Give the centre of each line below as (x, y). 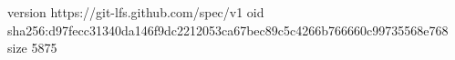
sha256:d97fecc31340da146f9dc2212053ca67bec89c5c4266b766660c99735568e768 (228, 30)
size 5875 (32, 48)
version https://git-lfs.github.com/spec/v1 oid (136, 12)
